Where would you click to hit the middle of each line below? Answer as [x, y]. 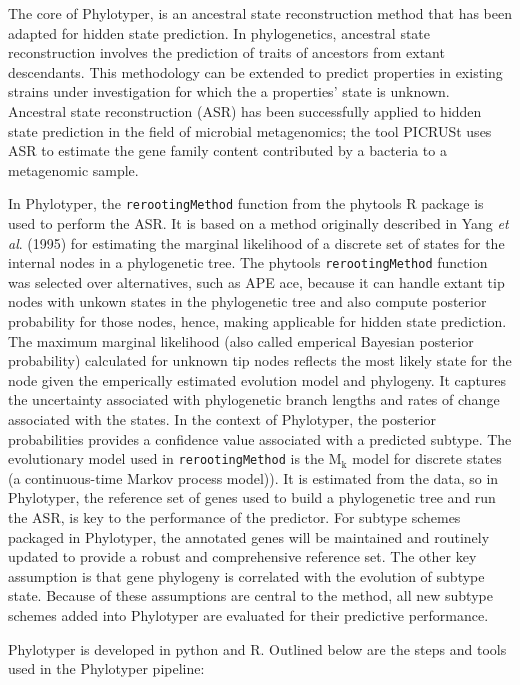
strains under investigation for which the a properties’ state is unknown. [229, 91]
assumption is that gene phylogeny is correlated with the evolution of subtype [246, 575]
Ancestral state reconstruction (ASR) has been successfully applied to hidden [245, 110]
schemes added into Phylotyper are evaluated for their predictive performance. [248, 615]
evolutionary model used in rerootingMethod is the [166, 458]
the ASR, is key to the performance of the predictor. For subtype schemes [234, 517]
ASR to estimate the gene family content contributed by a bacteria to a [227, 150]
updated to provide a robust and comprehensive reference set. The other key [242, 556]
